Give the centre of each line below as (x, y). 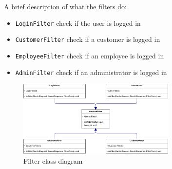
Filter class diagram (53, 160)
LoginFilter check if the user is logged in (78, 23)
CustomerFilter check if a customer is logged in (88, 39)
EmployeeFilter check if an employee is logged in (90, 55)
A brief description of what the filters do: (65, 6)
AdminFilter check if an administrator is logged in (91, 72)
